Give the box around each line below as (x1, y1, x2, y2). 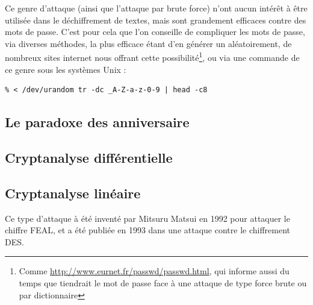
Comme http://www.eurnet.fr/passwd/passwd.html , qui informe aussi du (19, 265, 290, 277)
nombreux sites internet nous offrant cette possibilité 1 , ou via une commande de (5, 49, 300, 64)
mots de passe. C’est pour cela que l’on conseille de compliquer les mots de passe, (5, 25, 305, 38)
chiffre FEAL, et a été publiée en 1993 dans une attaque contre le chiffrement (5, 224, 290, 236)
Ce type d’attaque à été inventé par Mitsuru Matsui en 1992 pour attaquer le (5, 212, 290, 224)
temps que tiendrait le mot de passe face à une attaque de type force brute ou (19, 276, 307, 289)
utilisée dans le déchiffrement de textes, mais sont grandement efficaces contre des (5, 13, 306, 26)
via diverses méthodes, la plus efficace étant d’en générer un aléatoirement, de (5, 37, 292, 49)
